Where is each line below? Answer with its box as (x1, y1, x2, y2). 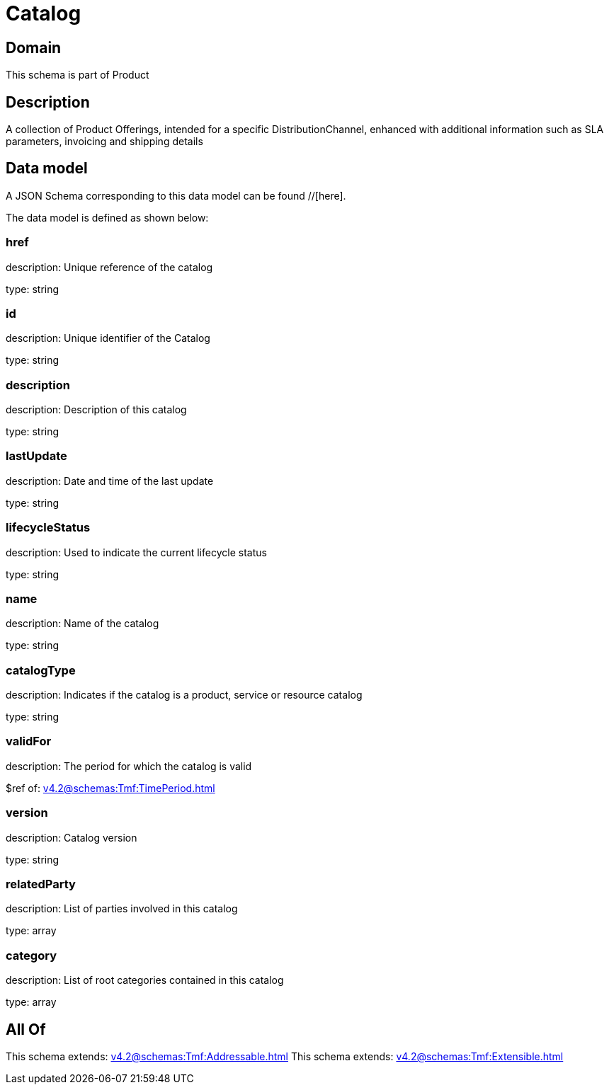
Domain (6, 38, 62, 57)
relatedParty (6, 876, 76, 891)
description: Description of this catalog (6, 403, 187, 416)
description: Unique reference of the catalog (6, 260, 213, 273)
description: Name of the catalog (6, 617, 159, 630)
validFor (6, 734, 52, 749)
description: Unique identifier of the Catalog (6, 332, 210, 345)
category (6, 948, 57, 963)
